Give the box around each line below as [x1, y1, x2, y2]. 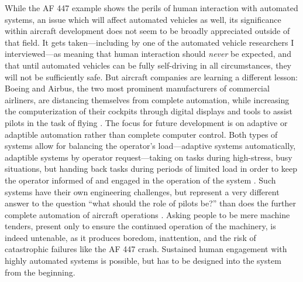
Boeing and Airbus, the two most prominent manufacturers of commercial [5, 82, 270, 94]
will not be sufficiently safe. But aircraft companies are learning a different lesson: [5, 70, 298, 83]
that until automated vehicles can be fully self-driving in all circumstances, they [5, 59, 292, 71]
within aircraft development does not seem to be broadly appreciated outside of [5, 25, 290, 37]
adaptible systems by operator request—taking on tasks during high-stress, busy [5, 151, 292, 163]
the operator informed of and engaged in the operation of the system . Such [5, 174, 276, 186]
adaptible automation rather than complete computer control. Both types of [5, 128, 278, 140]
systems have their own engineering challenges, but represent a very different [5, 185, 280, 198]
